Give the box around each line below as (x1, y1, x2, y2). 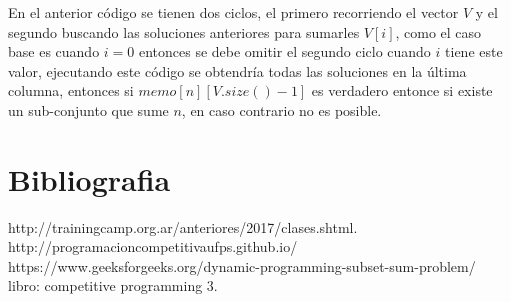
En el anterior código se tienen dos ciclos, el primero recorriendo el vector (8, 2, 459, 22)
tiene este (445, 41, 503, 62)
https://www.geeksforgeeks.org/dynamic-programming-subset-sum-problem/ (8, 255, 476, 276)
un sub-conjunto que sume (8, 99, 169, 120)
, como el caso (395, 21, 482, 42)
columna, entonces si (8, 80, 134, 101)
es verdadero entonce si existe (311, 80, 493, 101)
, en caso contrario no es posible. (181, 99, 382, 120)
